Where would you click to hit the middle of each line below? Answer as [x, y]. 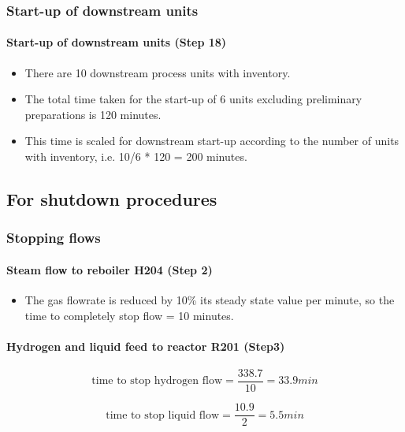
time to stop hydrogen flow [157, 381]
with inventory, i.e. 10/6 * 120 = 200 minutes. [136, 156]
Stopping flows [54, 238]
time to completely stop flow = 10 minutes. [129, 315]
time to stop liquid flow [163, 415]
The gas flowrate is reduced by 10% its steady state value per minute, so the [210, 300]
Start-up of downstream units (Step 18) [117, 42]
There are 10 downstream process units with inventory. [158, 72]
